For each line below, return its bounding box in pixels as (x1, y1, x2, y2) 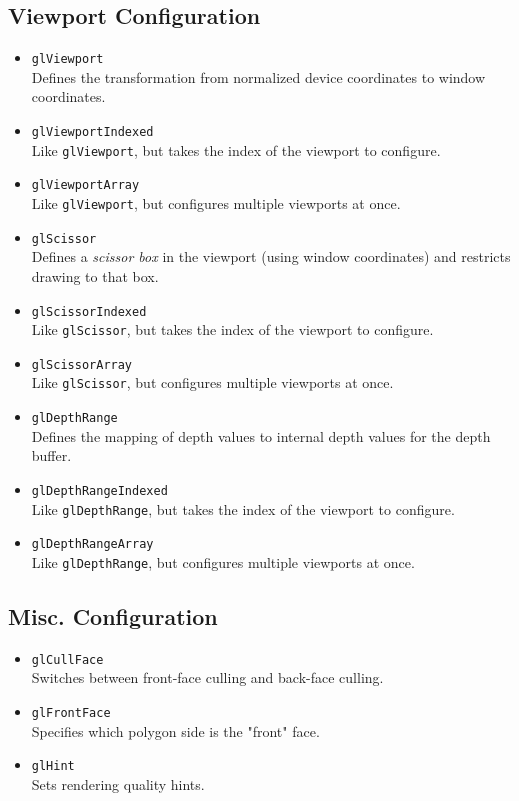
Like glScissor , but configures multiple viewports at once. (31, 372, 394, 393)
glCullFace (31, 652, 104, 667)
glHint (31, 759, 75, 774)
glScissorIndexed (31, 304, 147, 319)
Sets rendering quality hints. (31, 773, 205, 794)
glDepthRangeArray (31, 537, 154, 552)
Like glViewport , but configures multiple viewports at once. (31, 193, 401, 214)
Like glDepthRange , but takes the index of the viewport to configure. (31, 498, 455, 519)
